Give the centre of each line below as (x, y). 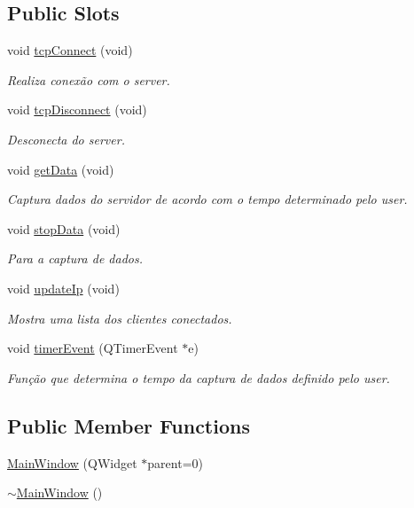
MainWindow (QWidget (72, 462)
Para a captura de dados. (75, 258)
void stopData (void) (64, 228)
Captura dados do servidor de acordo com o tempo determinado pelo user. (207, 199)
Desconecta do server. (66, 139)
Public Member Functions (129, 425)
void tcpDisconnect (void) (77, 109)
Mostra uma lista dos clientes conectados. (120, 318)
